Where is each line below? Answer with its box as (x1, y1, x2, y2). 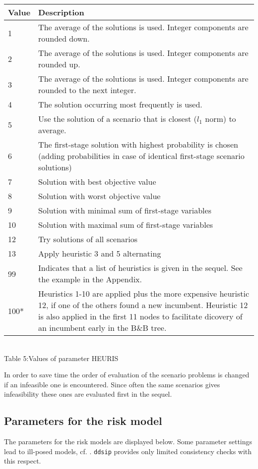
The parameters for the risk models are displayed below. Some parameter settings (4, 436, 253, 447)
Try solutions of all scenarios (38, 233, 138, 245)
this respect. (4, 456, 41, 466)
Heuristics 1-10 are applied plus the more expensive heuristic (38, 288, 250, 299)
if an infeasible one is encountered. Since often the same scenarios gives (4, 379, 220, 389)
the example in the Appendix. (38, 273, 142, 285)
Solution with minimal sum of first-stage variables (38, 205, 211, 216)
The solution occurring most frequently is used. (38, 99, 202, 110)
